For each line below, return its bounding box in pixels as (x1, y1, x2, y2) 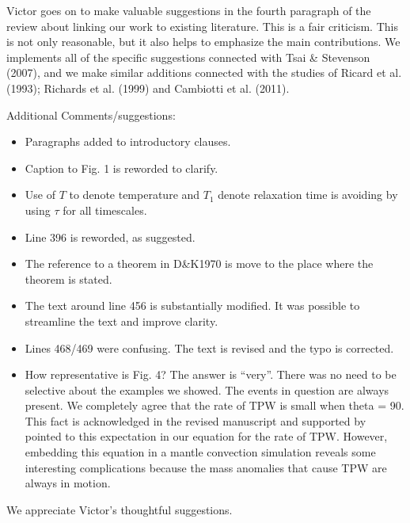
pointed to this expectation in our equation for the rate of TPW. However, (25, 428, 388, 445)
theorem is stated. (25, 270, 112, 287)
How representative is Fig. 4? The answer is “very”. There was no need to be (25, 366, 397, 383)
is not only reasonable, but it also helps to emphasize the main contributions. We (6, 33, 401, 50)
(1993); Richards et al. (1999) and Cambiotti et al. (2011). (6, 79, 290, 96)
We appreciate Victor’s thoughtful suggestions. (6, 501, 233, 517)
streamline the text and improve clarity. (25, 312, 218, 329)
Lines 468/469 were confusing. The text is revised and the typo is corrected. (25, 339, 394, 356)
